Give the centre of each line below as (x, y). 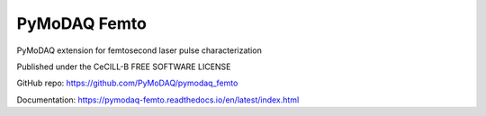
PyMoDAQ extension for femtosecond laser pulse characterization (139, 50)
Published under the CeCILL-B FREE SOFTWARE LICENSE (124, 67)
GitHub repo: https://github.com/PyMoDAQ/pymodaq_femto (127, 83)
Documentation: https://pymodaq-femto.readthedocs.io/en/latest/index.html (158, 100)
